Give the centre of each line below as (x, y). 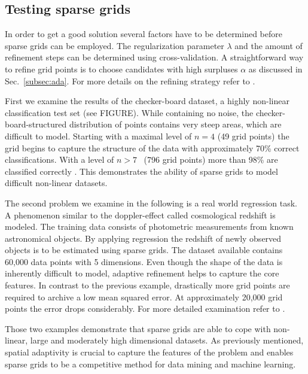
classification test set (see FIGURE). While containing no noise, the (129, 112)
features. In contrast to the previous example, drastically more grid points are (147, 285)
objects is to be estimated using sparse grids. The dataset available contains (144, 250)
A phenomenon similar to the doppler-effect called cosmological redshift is (140, 215)
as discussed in (275, 69)
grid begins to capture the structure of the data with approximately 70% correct (152, 148)
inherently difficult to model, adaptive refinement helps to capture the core (142, 273)
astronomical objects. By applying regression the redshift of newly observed (143, 238)
